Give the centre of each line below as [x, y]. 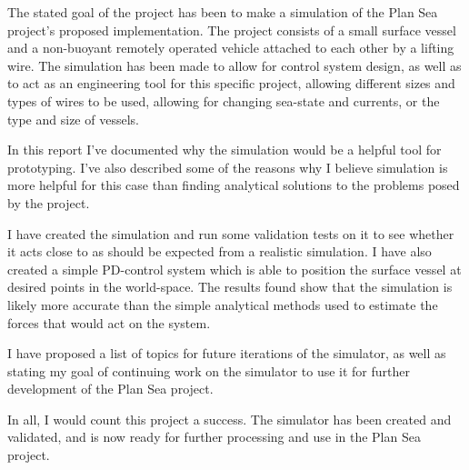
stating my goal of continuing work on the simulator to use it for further [209, 370]
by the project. [49, 202]
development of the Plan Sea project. [110, 389]
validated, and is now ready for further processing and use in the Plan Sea [214, 437]
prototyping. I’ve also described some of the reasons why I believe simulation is [228, 167]
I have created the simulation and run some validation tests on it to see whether [231, 233]
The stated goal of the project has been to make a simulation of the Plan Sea [223, 12]
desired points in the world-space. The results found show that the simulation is [230, 287]
